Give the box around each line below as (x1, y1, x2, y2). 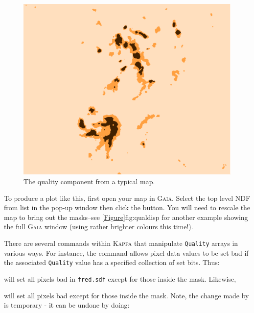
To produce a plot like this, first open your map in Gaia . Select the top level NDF (4, 193, 251, 203)
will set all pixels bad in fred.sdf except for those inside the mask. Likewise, (4, 273, 236, 284)
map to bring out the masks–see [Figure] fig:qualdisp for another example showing (4, 212, 248, 222)
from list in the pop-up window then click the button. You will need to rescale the (4, 202, 251, 213)
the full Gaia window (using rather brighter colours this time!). (4, 221, 193, 232)
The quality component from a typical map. (23, 176, 155, 187)
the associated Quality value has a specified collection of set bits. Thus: (4, 257, 220, 267)
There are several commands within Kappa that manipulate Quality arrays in (4, 238, 238, 248)
